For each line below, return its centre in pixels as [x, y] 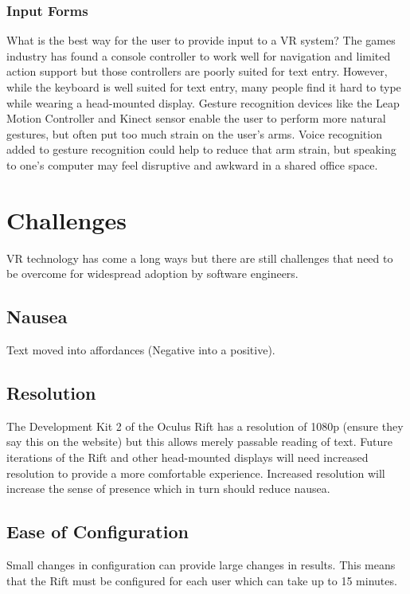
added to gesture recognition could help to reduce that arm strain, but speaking [201, 149]
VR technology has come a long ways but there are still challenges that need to [200, 258]
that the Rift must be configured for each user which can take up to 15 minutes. [202, 580]
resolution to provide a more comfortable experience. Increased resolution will [196, 473]
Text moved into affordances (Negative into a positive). [141, 350]
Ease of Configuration [98, 531]
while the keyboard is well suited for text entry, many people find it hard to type [204, 87]
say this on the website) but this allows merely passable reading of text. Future [200, 442]
